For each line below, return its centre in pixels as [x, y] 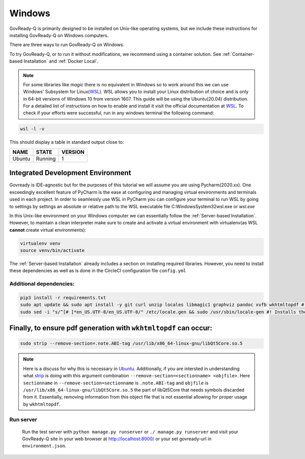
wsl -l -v [32, 129]
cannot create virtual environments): [48, 230]
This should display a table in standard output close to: [67, 142]
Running [46, 158]
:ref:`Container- [238, 54]
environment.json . [44, 446]
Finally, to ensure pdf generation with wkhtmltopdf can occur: [111, 328]
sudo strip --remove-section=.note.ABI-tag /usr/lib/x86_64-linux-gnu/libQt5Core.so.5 [131, 343]
